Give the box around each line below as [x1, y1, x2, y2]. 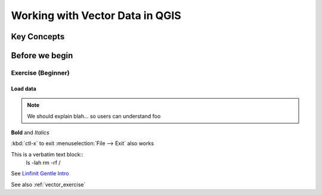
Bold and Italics [11, 128, 50, 136]
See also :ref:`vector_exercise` [11, 181, 86, 188]
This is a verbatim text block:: [11, 150, 83, 158]
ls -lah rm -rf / [26, 159, 61, 166]
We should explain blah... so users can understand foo [27, 112, 161, 119]
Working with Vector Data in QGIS [11, 9, 181, 22]
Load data [11, 85, 37, 92]
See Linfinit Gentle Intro [11, 170, 69, 177]
